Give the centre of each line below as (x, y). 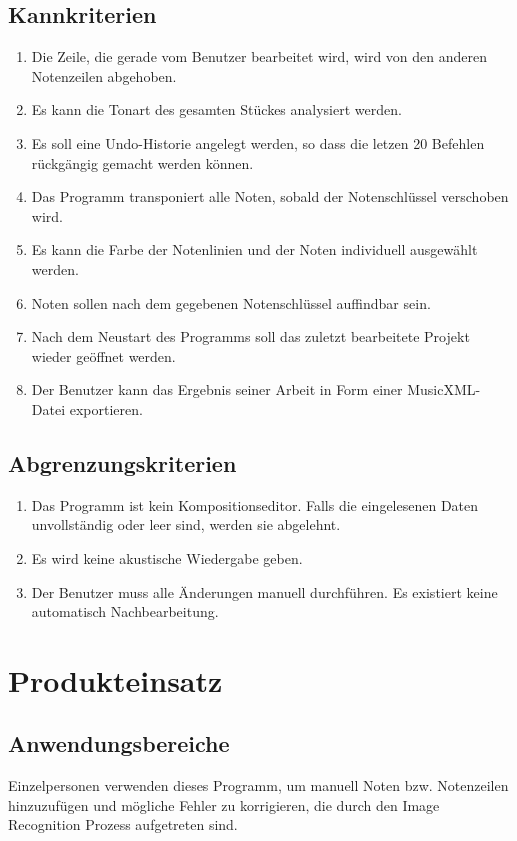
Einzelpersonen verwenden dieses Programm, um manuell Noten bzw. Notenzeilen (258, 785)
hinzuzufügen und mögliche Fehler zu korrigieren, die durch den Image (224, 804)
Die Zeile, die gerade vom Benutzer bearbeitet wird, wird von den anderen (259, 56)
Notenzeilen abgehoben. (104, 75)
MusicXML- (444, 389)
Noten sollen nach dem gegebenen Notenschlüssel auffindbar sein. (231, 302)
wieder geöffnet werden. (103, 355)
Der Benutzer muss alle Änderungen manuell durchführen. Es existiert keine (264, 591)
